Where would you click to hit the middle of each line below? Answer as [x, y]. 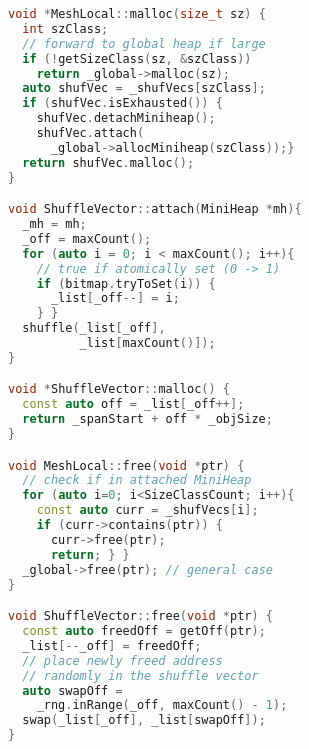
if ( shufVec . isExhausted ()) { [122, 103]
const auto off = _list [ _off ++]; [133, 404]
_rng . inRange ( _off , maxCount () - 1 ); [162, 705]
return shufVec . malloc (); [108, 162]
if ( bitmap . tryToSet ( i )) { [126, 283]
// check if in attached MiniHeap [137, 480]
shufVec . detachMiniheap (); [126, 118]
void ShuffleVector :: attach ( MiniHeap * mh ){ [155, 209]
